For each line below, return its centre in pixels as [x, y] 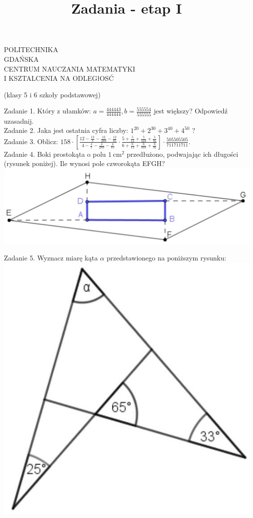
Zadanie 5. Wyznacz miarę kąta [51, 257]
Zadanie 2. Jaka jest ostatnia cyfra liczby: [66, 130]
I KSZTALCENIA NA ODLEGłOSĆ [59, 78]
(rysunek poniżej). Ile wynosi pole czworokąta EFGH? [84, 163]
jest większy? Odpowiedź [191, 111]
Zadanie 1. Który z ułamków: [47, 111]
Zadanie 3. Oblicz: [31, 141]
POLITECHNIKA [31, 49]
